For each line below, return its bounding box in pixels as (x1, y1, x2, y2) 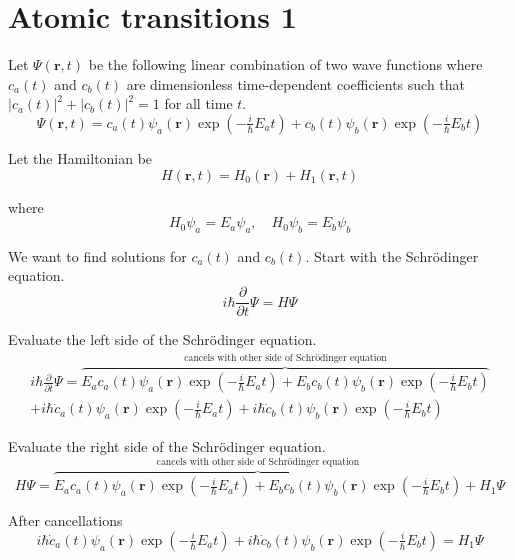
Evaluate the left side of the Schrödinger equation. (8, 329, 317, 350)
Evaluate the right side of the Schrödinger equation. (8, 436, 326, 457)
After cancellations (8, 510, 123, 531)
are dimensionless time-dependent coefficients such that (126, 73, 466, 94)
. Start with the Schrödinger (305, 245, 479, 266)
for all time (164, 93, 233, 114)
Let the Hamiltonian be (8, 147, 153, 168)
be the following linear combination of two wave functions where (88, 54, 483, 75)
